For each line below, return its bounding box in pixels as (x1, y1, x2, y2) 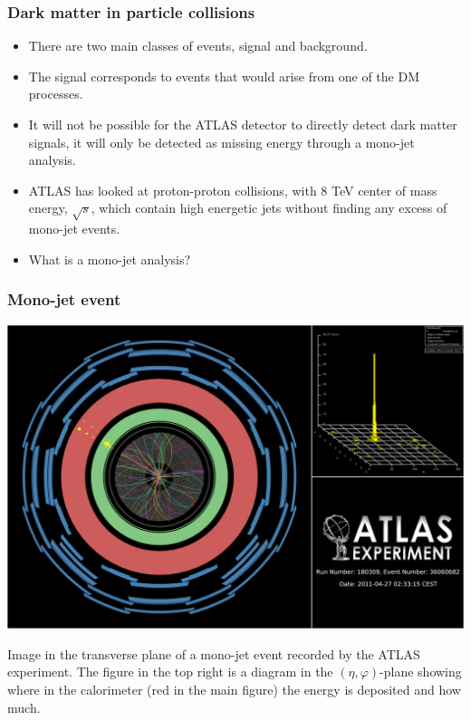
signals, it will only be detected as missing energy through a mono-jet (28, 132, 415, 151)
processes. (28, 84, 83, 103)
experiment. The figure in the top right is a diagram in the (7, 662, 333, 681)
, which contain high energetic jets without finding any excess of (91, 198, 447, 217)
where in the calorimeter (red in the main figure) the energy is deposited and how (7, 680, 461, 698)
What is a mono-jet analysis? (28, 249, 191, 268)
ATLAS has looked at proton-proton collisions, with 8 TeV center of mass (28, 180, 437, 199)
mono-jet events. (28, 219, 120, 238)
